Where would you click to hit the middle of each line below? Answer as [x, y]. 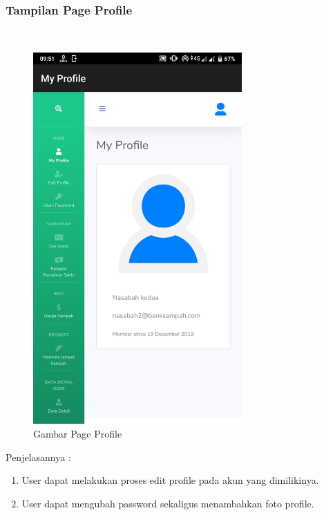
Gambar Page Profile [78, 433]
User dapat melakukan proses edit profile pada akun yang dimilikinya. [170, 480]
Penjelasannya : [38, 457]
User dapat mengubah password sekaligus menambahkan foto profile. [168, 503]
